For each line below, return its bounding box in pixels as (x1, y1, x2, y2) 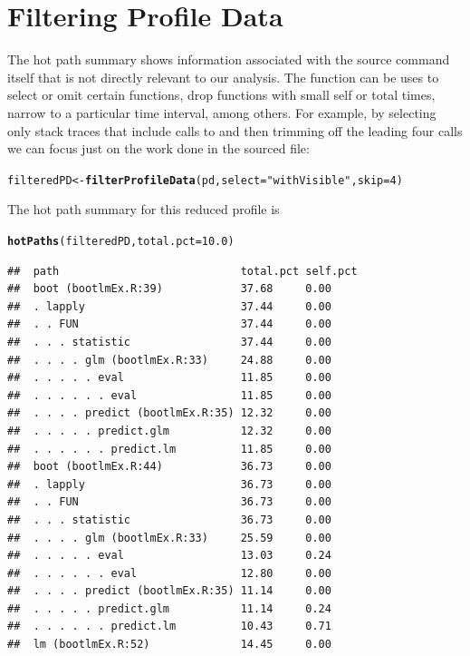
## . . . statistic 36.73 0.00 (7, 513, 331, 526)
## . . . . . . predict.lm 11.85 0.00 (7, 442, 331, 455)
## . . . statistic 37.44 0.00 (7, 335, 331, 348)
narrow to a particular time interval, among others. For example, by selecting (7, 103, 436, 122)
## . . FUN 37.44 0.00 (7, 318, 331, 331)
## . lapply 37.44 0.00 (7, 299, 331, 313)
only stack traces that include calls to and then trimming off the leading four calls (7, 121, 463, 140)
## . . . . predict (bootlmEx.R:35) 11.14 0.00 (7, 584, 331, 598)
